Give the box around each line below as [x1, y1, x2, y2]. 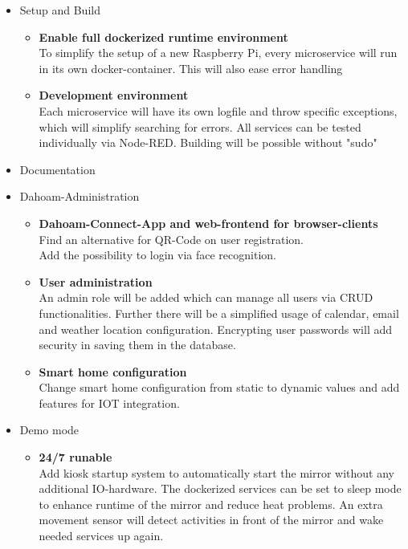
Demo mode [19, 421, 80, 438]
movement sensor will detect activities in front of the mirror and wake [39, 511, 384, 528]
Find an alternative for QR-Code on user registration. [39, 230, 304, 247]
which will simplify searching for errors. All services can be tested [39, 118, 361, 135]
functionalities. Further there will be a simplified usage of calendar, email [39, 304, 399, 321]
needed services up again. [39, 527, 164, 544]
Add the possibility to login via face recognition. [39, 246, 276, 263]
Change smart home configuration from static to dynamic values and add [39, 379, 400, 396]
